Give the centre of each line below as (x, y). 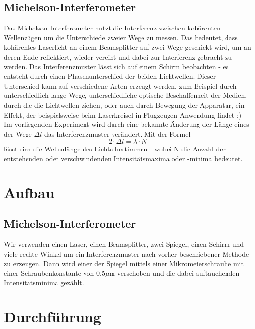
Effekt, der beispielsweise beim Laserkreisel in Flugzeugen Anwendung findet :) (123, 114)
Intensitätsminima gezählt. (44, 283)
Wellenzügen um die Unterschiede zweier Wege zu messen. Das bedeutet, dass (121, 37)
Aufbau (29, 192)
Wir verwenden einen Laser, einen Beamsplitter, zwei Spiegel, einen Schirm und (124, 244)
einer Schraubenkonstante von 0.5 (55, 273)
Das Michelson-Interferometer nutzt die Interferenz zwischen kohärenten (112, 28)
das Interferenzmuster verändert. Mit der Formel (117, 134)
